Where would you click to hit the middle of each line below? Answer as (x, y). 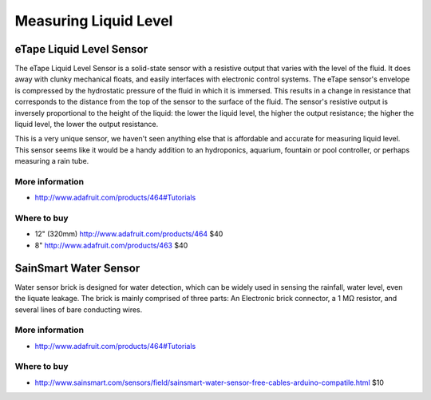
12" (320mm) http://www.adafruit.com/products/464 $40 (129, 234)
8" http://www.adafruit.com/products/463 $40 (111, 245)
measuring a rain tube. (52, 161)
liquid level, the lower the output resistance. (87, 125)
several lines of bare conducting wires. (79, 309)
